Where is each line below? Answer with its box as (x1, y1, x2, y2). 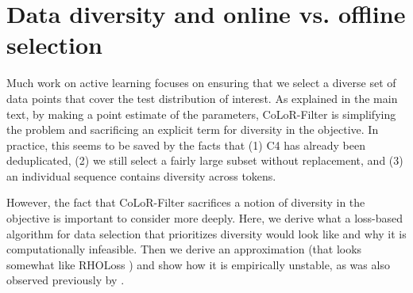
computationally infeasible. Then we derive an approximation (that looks (6, 241, 362, 257)
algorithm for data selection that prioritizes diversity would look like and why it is (6, 225, 407, 242)
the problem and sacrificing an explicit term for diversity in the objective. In (6, 121, 379, 138)
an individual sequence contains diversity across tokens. (6, 167, 276, 184)
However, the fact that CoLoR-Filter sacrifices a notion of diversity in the (6, 194, 365, 211)
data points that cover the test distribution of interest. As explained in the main (6, 89, 398, 106)
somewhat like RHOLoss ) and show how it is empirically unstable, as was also (6, 256, 390, 272)
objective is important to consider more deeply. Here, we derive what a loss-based (6, 210, 403, 226)
